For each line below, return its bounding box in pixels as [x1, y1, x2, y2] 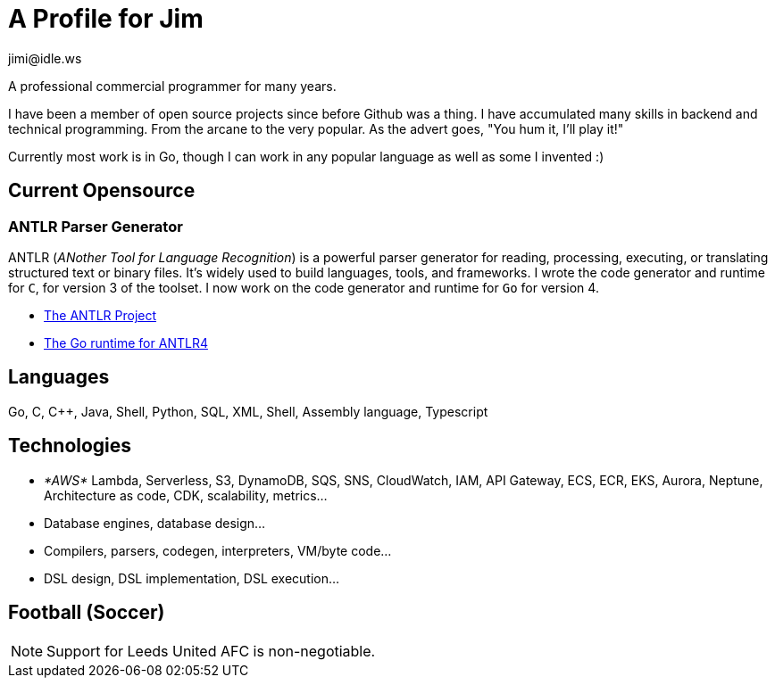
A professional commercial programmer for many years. [8, 78, 337, 94]
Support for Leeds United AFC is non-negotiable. [46, 641, 376, 660]
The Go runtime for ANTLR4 [44, 334, 208, 351]
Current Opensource [8, 179, 196, 202]
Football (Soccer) [8, 601, 165, 624]
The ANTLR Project [44, 307, 157, 323]
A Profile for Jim [8, 4, 204, 34]
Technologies [8, 434, 132, 458]
